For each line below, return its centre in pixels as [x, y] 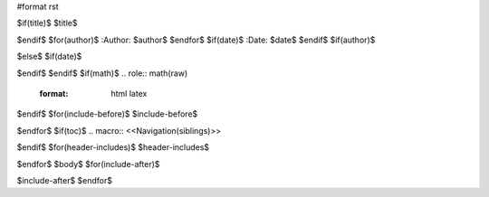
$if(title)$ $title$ [47, 23]
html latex [129, 93]
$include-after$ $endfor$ [65, 180]
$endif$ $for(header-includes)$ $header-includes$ [113, 147]
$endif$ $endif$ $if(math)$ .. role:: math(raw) [102, 73]
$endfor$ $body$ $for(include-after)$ [88, 164]
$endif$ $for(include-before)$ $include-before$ [107, 114]
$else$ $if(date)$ [49, 56]
